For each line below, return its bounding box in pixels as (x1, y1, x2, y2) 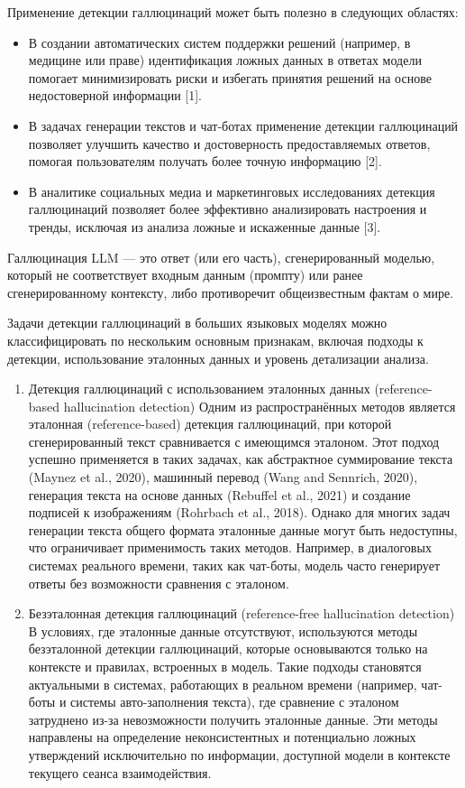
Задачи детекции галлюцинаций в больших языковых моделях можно (7, 313, 387, 332)
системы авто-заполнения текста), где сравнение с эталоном (70, 692, 399, 711)
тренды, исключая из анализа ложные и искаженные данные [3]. (28, 217, 381, 236)
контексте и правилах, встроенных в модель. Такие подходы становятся (28, 657, 422, 675)
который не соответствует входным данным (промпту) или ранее (7, 265, 363, 284)
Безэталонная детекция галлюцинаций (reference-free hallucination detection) (28, 604, 455, 623)
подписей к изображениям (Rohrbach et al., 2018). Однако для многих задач (28, 503, 451, 522)
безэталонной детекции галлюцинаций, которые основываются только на (28, 639, 428, 658)
